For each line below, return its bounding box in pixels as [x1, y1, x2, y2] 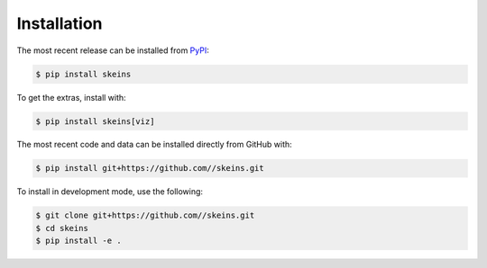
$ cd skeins [35, 223, 89, 233]
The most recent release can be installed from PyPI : [16, 45, 209, 56]
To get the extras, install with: [16, 92, 126, 103]
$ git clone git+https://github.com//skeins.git [35, 210, 255, 220]
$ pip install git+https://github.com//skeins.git [35, 163, 265, 174]
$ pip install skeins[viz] [35, 116, 155, 126]
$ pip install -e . [35, 236, 122, 246]
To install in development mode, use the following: [16, 186, 203, 197]
